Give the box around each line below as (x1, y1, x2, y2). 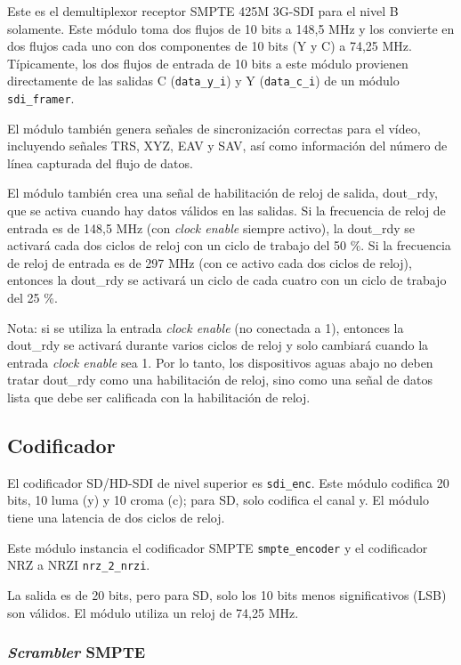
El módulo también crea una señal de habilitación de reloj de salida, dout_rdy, (7, 183, 438, 202)
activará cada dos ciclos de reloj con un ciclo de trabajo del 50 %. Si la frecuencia (7, 236, 451, 255)
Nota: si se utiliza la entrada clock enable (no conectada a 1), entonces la (7, 318, 404, 337)
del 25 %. (7, 288, 58, 307)
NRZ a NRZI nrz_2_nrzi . (7, 556, 150, 574)
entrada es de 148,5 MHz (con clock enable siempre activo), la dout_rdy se (7, 218, 415, 237)
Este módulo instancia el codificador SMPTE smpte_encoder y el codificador (7, 538, 428, 556)
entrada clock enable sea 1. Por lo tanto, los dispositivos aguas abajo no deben (7, 353, 433, 371)
